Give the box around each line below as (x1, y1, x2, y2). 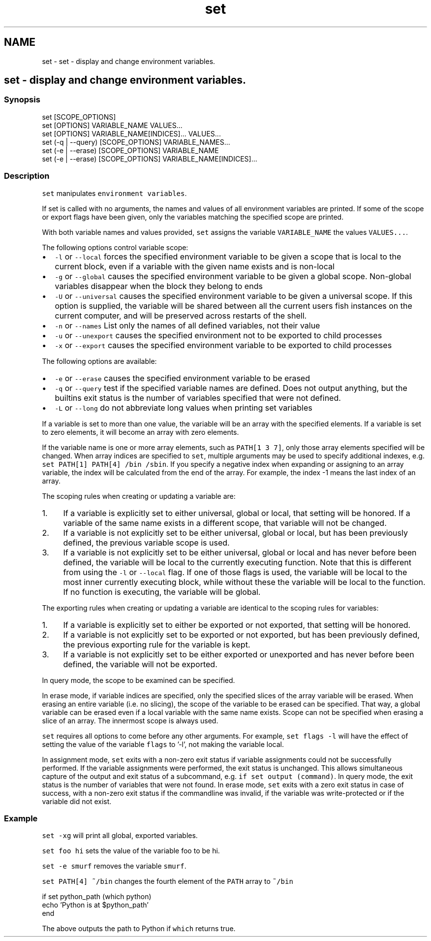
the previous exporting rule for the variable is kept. (63, 639, 250, 649)
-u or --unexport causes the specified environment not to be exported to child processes (55, 330, 382, 340)
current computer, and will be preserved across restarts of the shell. (55, 310, 307, 321)
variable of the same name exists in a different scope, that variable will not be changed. (63, 518, 387, 528)
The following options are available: (42, 357, 157, 365)
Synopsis (4, 95, 40, 105)
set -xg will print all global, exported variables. (42, 831, 198, 840)
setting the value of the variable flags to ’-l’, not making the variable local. (42, 740, 284, 748)
